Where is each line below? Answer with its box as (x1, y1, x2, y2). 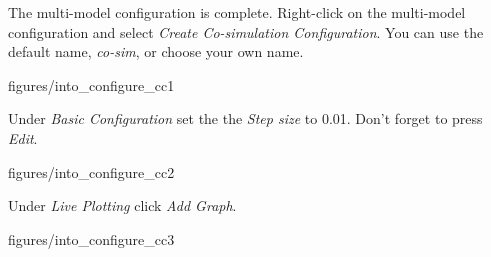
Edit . (8, 127, 38, 148)
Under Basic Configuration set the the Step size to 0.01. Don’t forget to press (8, 108, 483, 129)
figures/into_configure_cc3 (8, 228, 175, 249)
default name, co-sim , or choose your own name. (8, 41, 304, 62)
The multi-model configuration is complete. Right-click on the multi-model (8, 2, 466, 22)
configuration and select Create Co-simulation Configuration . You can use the (8, 21, 484, 42)
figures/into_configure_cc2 (8, 161, 175, 182)
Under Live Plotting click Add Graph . (8, 195, 237, 216)
